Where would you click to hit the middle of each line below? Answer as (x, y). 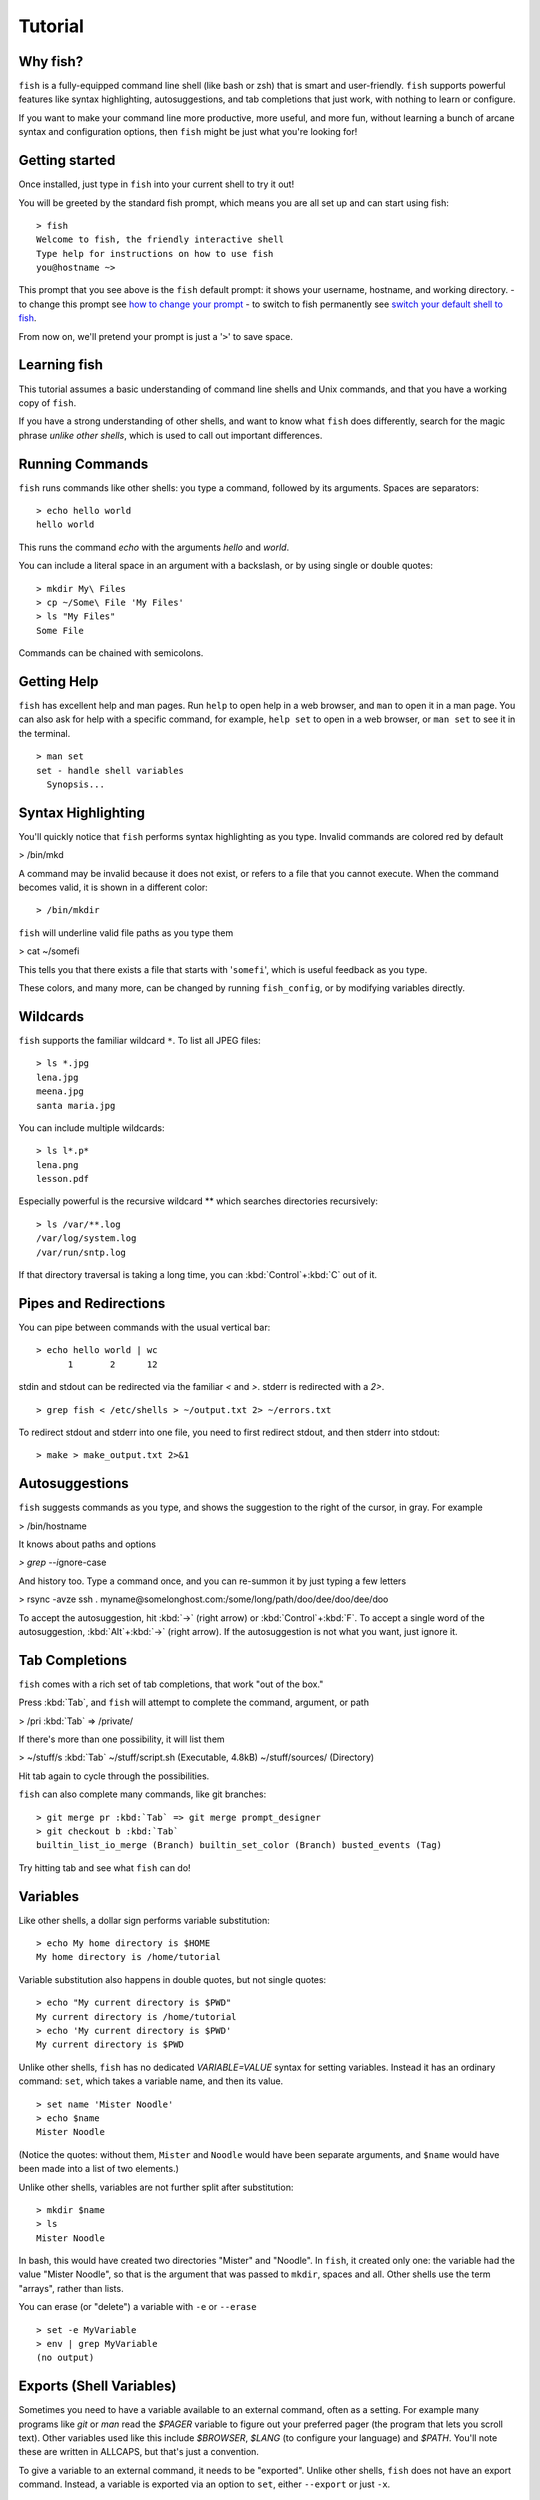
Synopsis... (75, 784)
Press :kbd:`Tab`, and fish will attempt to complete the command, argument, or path (194, 1702)
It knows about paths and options (87, 1544)
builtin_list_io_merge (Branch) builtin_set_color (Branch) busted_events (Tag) (239, 1845)
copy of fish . (47, 402)
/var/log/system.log (86, 1238)
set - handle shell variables (110, 770)
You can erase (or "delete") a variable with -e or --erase (137, 2307)
